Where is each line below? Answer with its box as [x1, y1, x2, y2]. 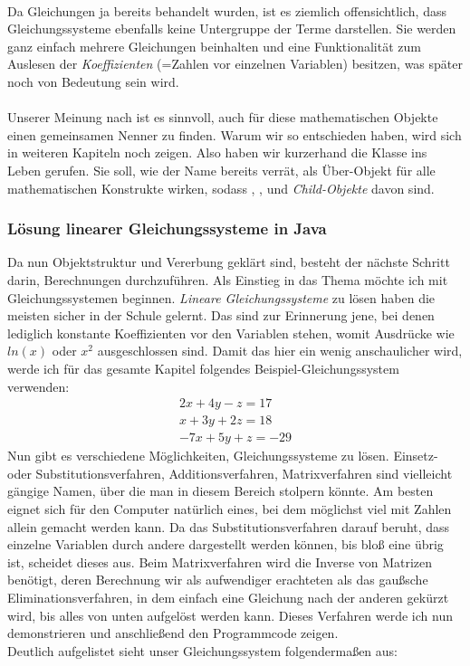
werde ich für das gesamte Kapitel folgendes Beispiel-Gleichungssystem [7, 358, 399, 377]
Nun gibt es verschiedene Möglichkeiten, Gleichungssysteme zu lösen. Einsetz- [7, 446, 438, 465]
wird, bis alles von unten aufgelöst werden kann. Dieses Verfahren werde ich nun [7, 605, 453, 624]
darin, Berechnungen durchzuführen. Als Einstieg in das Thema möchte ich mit [7, 270, 448, 289]
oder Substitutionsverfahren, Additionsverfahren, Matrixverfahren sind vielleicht [7, 463, 453, 482]
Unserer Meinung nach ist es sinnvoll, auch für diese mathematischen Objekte [7, 108, 438, 127]
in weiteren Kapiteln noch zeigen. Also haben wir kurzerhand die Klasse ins [7, 143, 427, 162]
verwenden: [7, 376, 70, 395]
